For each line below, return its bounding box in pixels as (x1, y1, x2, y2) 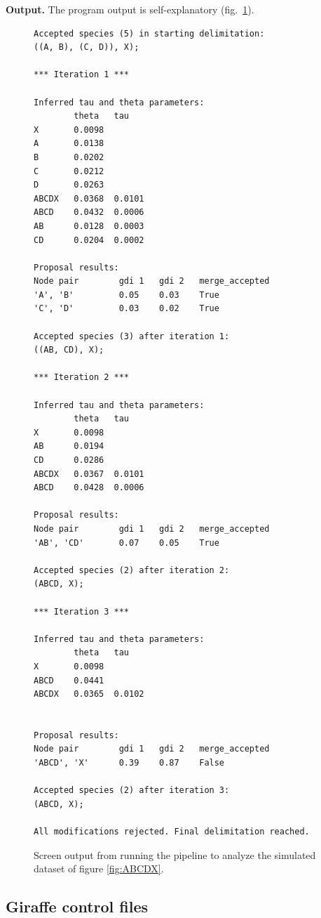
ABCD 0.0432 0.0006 (34, 207, 144, 218)
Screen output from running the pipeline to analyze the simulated (34, 847, 316, 862)
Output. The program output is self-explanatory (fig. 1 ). (6, 2, 254, 16)
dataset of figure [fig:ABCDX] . (34, 861, 164, 876)
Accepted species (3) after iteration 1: (34, 331, 230, 341)
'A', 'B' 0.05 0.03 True (34, 289, 219, 300)
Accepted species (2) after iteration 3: (34, 785, 230, 796)
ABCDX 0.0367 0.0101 (34, 468, 144, 479)
